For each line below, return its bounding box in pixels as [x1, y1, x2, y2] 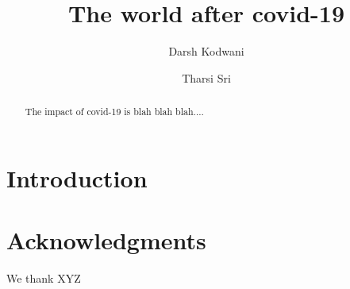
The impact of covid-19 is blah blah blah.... [25, 105, 204, 118]
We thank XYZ [6, 270, 81, 287]
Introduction [6, 161, 148, 194]
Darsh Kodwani [168, 43, 244, 60]
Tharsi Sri [182, 69, 231, 86]
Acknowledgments [6, 224, 206, 256]
